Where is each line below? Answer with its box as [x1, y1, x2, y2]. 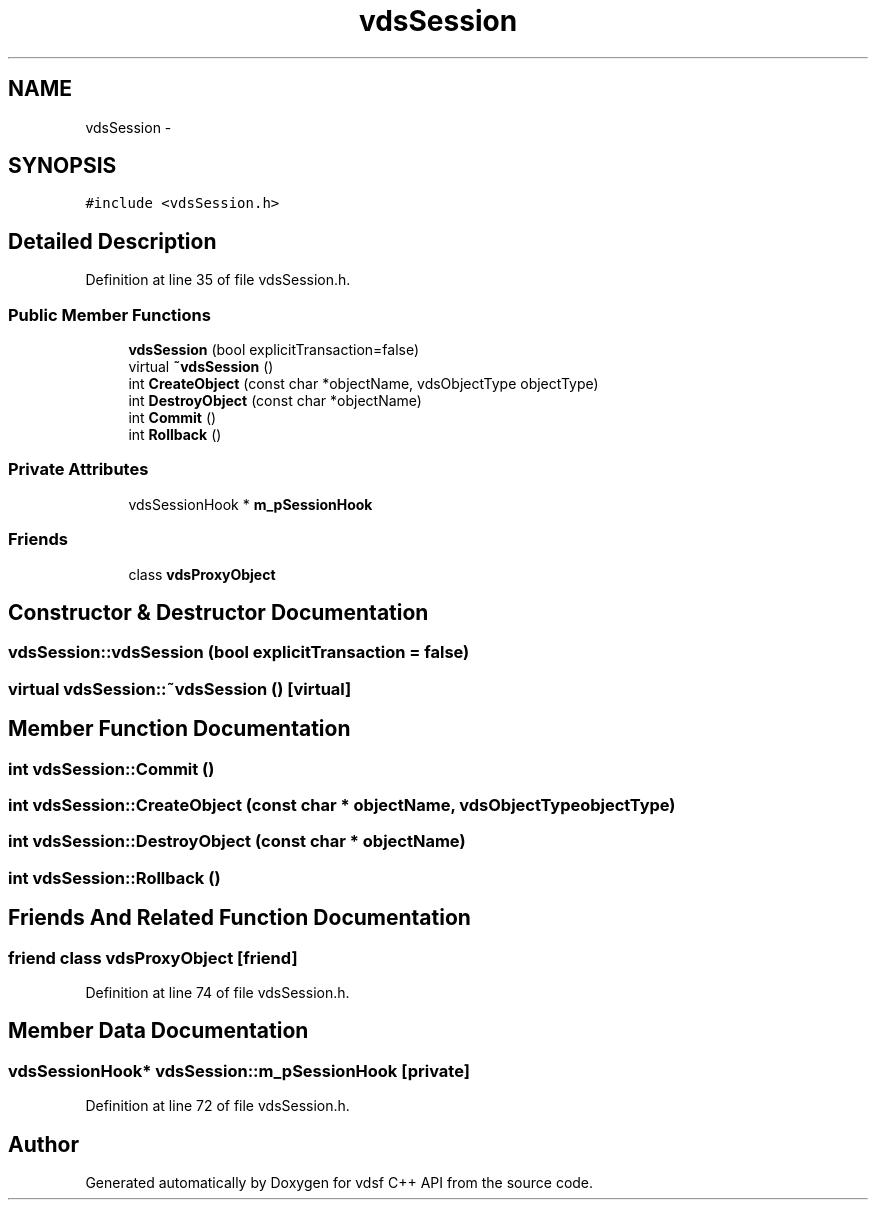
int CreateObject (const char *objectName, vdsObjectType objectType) [128, 375, 599, 393]
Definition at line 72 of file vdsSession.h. [85, 1097, 350, 1115]
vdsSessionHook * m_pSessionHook [128, 495, 373, 513]
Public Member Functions [8, 304, 211, 325]
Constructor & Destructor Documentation [8, 599, 429, 625]
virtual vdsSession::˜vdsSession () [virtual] [8, 678, 352, 699]
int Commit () [128, 409, 217, 427]
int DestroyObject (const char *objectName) [128, 392, 422, 410]
